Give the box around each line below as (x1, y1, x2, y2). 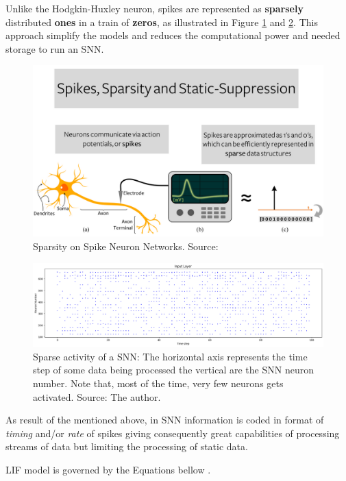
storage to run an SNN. (5, 41, 104, 56)
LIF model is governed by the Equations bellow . (5, 462, 211, 476)
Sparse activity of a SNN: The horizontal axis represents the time (33, 349, 308, 363)
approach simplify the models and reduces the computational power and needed (5, 28, 341, 42)
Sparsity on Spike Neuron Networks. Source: (33, 239, 219, 254)
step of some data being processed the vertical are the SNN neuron (33, 362, 314, 377)
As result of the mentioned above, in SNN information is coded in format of (5, 412, 324, 427)
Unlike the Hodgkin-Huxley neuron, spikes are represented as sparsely (5, 1, 304, 15)
